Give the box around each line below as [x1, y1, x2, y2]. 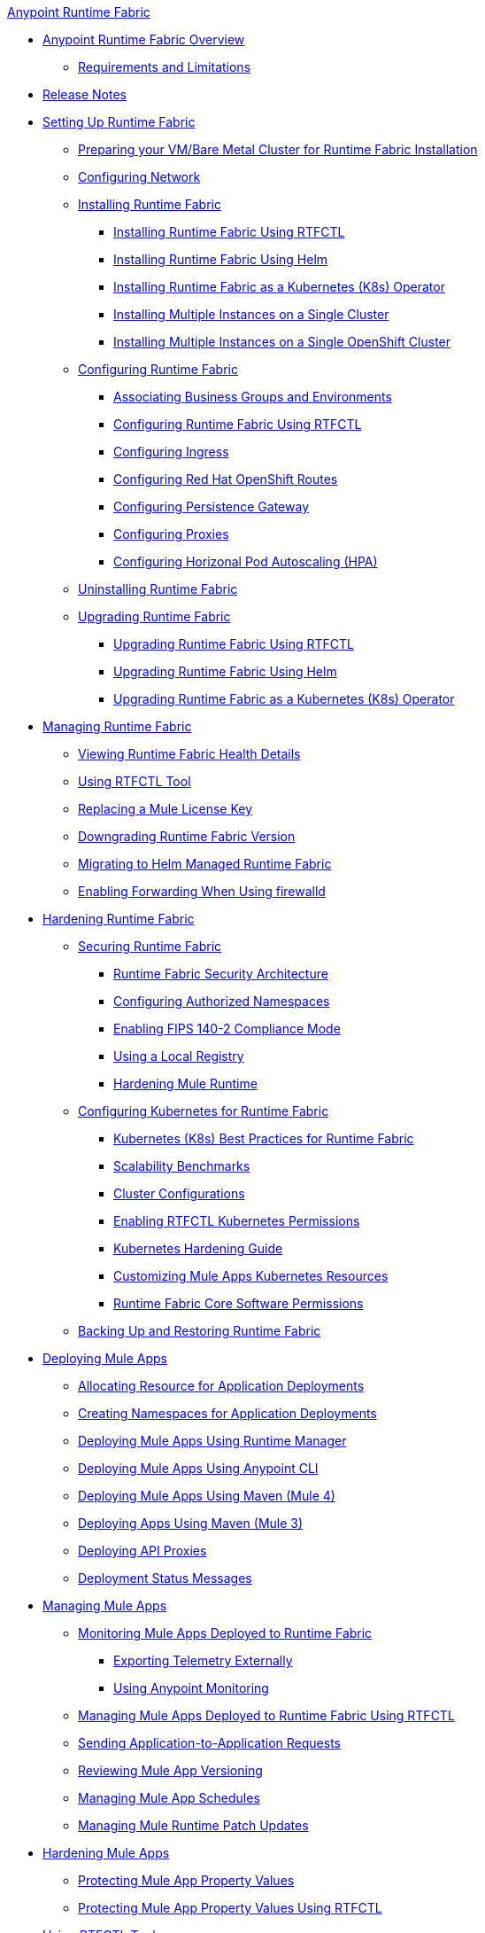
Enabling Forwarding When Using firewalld [78, 884, 326, 899]
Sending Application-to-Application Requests [78, 1735, 341, 1750]
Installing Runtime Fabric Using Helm [113, 252, 328, 267]
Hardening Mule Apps [42, 1845, 170, 1860]
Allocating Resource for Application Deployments [78, 1378, 365, 1393]
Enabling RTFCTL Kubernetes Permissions [113, 1213, 360, 1228]
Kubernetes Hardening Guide [113, 1241, 283, 1256]
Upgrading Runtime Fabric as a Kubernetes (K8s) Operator [113, 691, 455, 706]
